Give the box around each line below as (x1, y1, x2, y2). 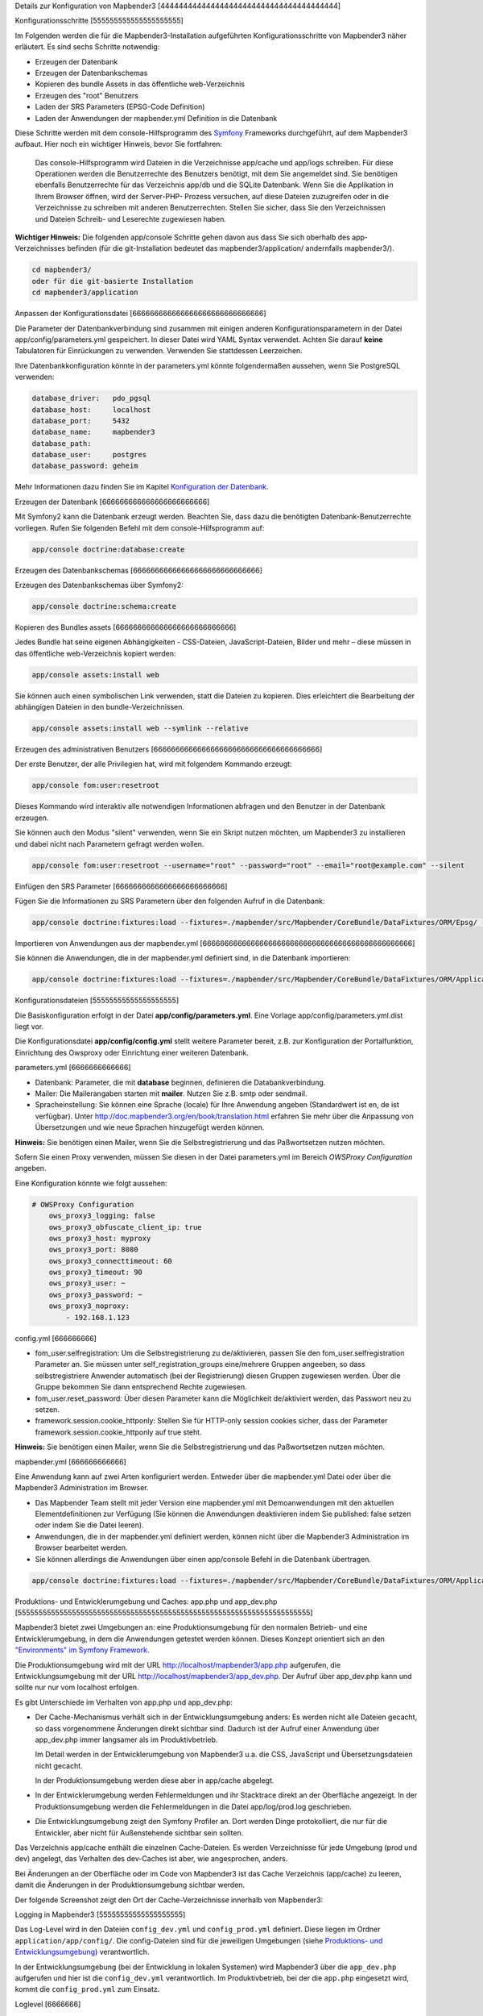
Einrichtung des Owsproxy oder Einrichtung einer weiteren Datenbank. (14, 1048, 250, 1057)
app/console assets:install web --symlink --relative (31, 724, 249, 733)
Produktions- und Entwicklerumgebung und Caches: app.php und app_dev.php (14, 1597, 278, 1606)
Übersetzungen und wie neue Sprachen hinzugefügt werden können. (35, 1123, 265, 1132)
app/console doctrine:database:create (31, 544, 185, 554)
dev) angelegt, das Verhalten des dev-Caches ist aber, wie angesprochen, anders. (14, 1854, 288, 1864)
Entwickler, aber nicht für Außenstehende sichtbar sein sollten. (35, 1827, 244, 1838)
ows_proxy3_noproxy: (48, 1302, 130, 1310)
